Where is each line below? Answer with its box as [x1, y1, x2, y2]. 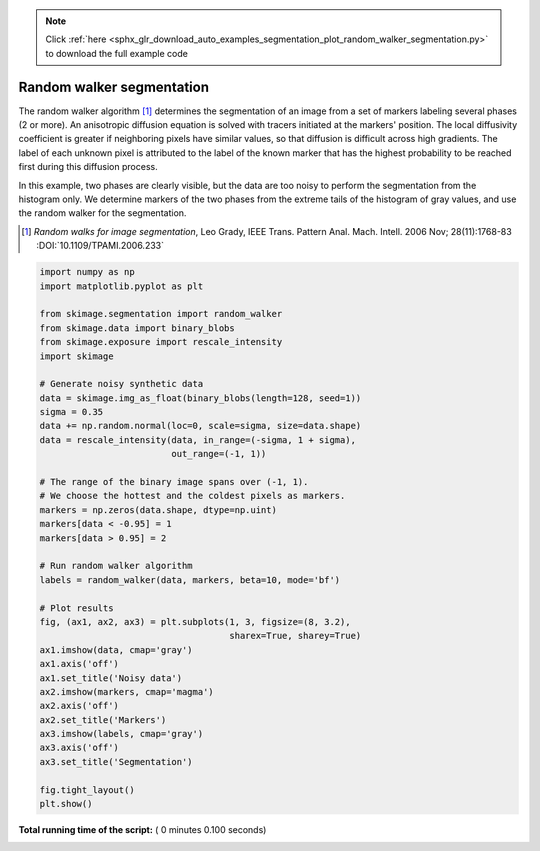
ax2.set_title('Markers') [39, 714, 167, 725]
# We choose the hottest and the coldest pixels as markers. [39, 490, 346, 502]
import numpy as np [39, 266, 135, 278]
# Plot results [39, 602, 114, 614]
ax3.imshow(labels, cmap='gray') [39, 728, 204, 740]
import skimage [39, 350, 114, 362]
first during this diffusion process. [18, 161, 159, 173]
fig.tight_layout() [39, 784, 135, 795]
